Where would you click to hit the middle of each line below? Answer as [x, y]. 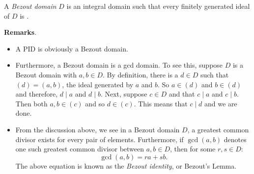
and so [95, 103]
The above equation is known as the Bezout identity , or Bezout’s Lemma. [126, 165]
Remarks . [20, 32]
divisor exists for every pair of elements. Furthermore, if [99, 139]
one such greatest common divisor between [80, 149]
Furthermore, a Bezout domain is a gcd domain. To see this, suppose [119, 65]
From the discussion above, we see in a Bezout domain [98, 129]
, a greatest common [218, 129]
